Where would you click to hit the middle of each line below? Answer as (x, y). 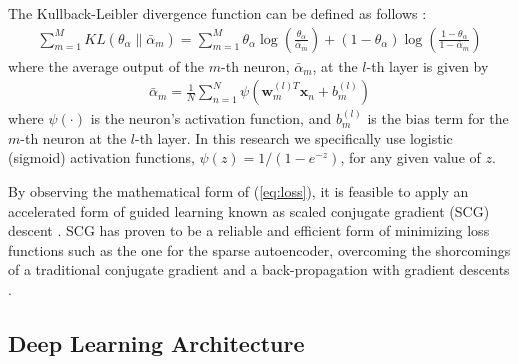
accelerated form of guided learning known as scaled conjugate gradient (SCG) (249, 210)
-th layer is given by (427, 65)
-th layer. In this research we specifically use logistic (293, 137)
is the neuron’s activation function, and (211, 118)
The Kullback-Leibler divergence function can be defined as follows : (217, 13)
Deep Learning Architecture (156, 342)
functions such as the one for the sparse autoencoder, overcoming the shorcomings (259, 249)
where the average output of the (106, 65)
